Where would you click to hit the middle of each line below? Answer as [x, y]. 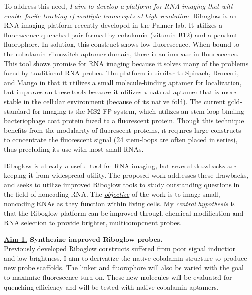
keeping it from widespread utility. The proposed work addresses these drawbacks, [126, 175]
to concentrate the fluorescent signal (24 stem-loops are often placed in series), [121, 139]
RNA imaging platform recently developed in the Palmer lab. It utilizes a [113, 25]
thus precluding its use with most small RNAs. [74, 149]
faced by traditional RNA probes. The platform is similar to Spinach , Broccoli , [122, 73]
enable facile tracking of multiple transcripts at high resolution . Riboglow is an [121, 15]
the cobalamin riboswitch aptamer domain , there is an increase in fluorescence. [121, 53]
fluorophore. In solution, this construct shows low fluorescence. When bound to [122, 44]
